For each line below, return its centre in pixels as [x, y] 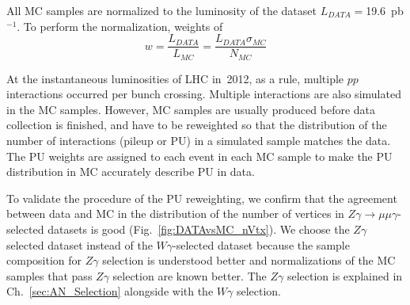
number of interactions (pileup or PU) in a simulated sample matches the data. [199, 141]
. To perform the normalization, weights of [120, 26]
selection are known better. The [190, 275]
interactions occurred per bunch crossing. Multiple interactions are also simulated [204, 94]
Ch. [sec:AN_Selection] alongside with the [110, 291]
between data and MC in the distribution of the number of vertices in [175, 213]
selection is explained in [345, 275]
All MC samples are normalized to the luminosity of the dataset [161, 10]
